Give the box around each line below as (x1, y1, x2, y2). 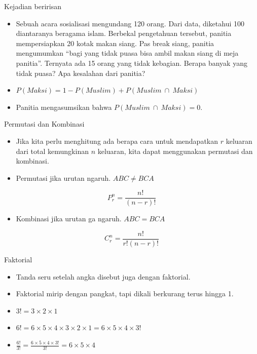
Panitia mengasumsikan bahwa (16, 101, 112, 112)
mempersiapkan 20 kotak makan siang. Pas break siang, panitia (16, 37, 214, 48)
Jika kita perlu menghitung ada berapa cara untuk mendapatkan (16, 135, 218, 146)
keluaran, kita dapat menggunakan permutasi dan (97, 145, 253, 156)
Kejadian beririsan (4, 1, 61, 11)
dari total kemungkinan (16, 145, 89, 156)
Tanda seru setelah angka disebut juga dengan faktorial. (16, 271, 191, 282)
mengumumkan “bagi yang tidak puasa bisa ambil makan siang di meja (16, 48, 239, 58)
